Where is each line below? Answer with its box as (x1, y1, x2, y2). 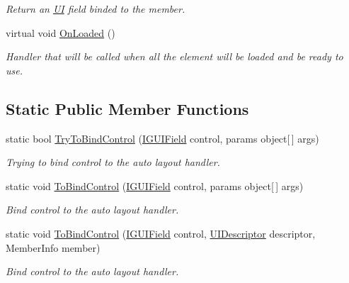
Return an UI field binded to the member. (6, 1, 185, 16)
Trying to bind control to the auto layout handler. (6, 155, 220, 170)
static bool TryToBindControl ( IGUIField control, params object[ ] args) (6, 131, 319, 145)
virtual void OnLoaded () (6, 25, 115, 40)
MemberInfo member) (6, 240, 101, 255)
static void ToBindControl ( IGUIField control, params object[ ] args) (6, 178, 304, 193)
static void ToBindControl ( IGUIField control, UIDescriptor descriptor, (6, 226, 316, 240)
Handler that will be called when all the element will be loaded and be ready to (6, 49, 343, 64)
